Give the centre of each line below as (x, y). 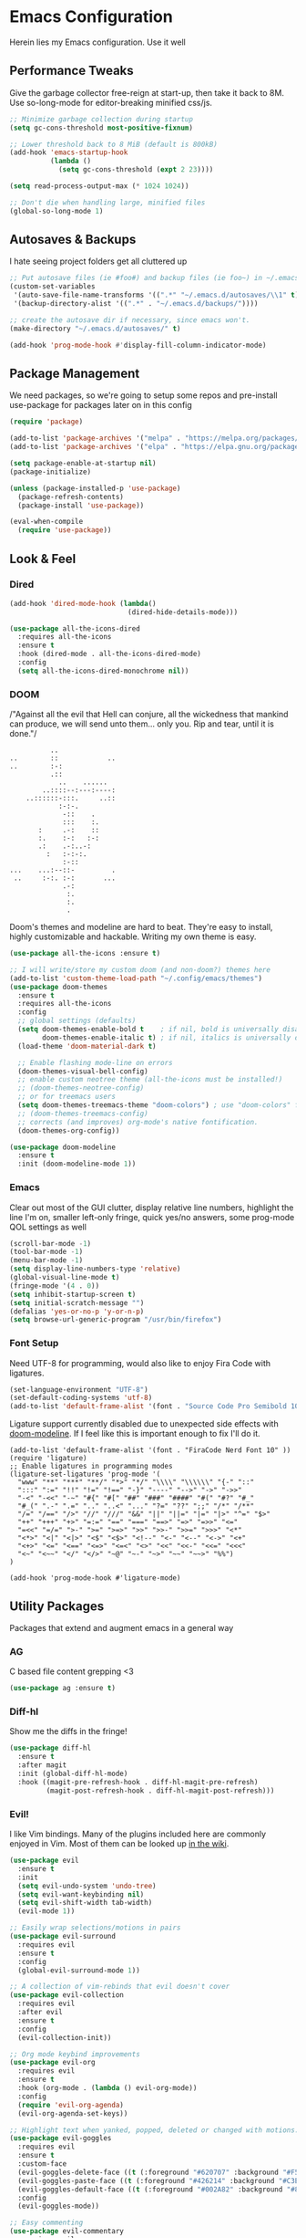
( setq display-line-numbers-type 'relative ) (95, 1269)
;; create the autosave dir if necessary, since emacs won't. (130, 320)
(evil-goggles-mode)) (59, 2206)
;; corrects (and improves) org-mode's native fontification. (138, 1122)
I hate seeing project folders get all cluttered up (98, 261)
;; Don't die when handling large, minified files (107, 203)
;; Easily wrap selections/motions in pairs (95, 1928)
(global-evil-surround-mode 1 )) (79, 1970)
